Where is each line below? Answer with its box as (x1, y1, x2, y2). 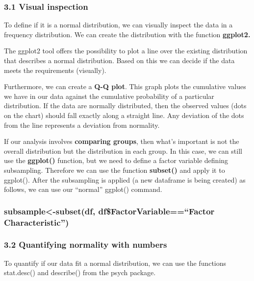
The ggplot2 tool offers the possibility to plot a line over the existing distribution (4, 46, 248, 56)
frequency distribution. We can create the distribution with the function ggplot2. (4, 29, 251, 39)
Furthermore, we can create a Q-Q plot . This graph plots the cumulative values (4, 81, 246, 92)
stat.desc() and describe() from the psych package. (4, 267, 156, 278)
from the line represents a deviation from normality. (4, 119, 160, 130)
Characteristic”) (4, 216, 69, 228)
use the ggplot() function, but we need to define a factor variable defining (4, 155, 229, 165)
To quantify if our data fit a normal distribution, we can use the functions (4, 258, 227, 268)
